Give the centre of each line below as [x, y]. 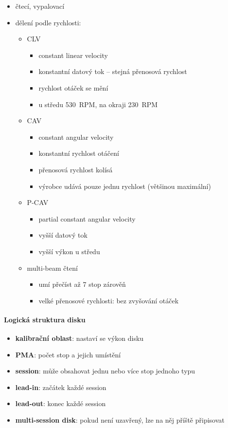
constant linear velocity [73, 55]
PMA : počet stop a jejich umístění [68, 354]
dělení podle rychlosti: [48, 22]
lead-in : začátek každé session [61, 387]
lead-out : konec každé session [61, 403]
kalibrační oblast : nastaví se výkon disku [79, 338]
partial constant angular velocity [87, 218]
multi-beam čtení [52, 268]
